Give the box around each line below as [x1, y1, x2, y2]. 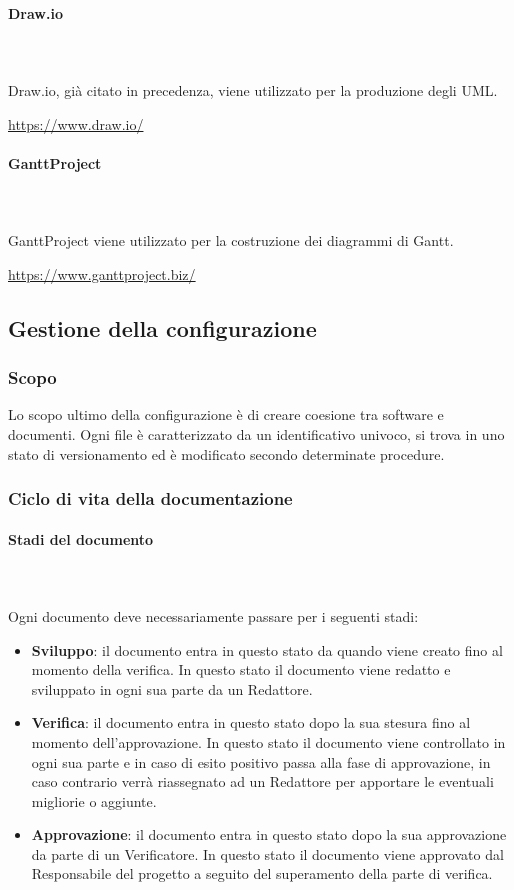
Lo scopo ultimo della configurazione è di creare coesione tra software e [8, 404, 444, 425]
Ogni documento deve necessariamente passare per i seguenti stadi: [8, 605, 419, 626]
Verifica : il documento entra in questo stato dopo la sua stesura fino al [31, 712, 471, 733]
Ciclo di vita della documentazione [8, 486, 293, 511]
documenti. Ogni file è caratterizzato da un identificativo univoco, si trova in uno [8, 423, 505, 444]
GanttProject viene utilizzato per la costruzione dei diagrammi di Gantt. [8, 230, 454, 251]
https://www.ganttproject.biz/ [8, 263, 196, 284]
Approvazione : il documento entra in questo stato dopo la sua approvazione [31, 824, 507, 845]
